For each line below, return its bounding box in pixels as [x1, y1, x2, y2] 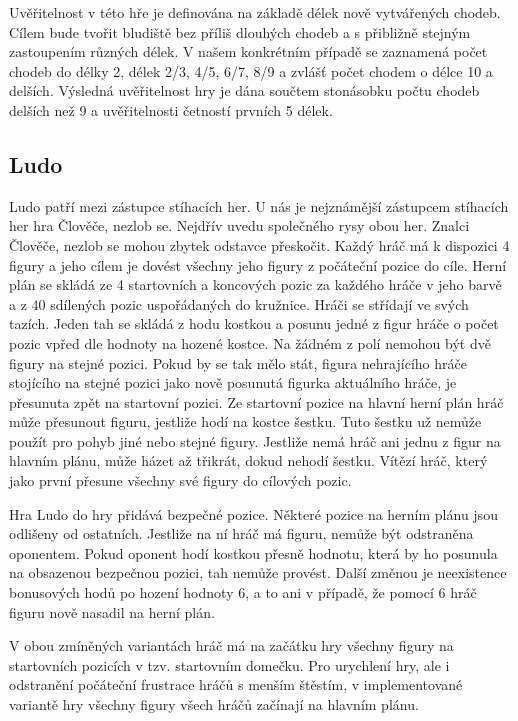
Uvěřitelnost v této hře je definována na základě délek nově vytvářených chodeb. [9, 2, 501, 22]
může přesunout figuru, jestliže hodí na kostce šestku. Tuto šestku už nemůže [9, 411, 482, 432]
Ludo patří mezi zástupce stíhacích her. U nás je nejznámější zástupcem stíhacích [9, 195, 509, 216]
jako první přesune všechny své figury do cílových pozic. [9, 470, 352, 491]
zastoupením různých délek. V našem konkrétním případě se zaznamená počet [9, 41, 488, 62]
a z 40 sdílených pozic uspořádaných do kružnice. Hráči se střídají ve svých [9, 293, 469, 314]
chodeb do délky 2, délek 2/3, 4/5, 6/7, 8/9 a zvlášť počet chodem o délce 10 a [9, 60, 493, 81]
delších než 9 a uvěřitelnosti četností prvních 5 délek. [9, 99, 333, 120]
